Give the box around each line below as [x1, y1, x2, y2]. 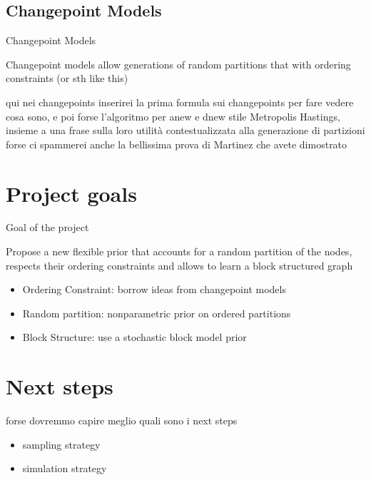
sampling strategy [22, 436, 101, 451]
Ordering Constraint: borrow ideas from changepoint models [22, 282, 286, 297]
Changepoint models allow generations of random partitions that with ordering [6, 56, 351, 71]
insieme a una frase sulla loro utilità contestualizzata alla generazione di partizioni [6, 123, 365, 138]
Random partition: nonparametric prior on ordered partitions [22, 305, 291, 320]
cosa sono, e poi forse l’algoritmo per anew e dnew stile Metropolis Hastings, [6, 108, 340, 123]
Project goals [6, 178, 137, 208]
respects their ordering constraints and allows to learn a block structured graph [6, 257, 353, 272]
